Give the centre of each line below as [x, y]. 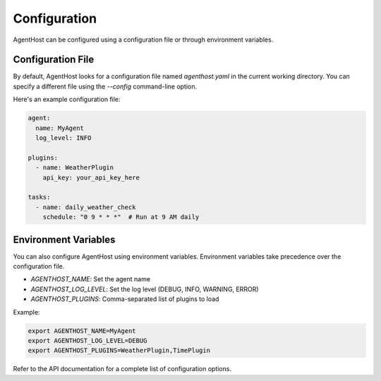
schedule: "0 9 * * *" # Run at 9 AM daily [121, 217]
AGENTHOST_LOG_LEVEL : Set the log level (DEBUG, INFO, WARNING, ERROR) [145, 289]
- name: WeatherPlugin [75, 168]
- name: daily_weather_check [86, 207]
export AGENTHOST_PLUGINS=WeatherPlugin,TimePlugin [119, 351]
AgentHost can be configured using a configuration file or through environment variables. [143, 40]
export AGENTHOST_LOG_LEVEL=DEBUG [87, 340]
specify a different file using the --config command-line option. [105, 86]
